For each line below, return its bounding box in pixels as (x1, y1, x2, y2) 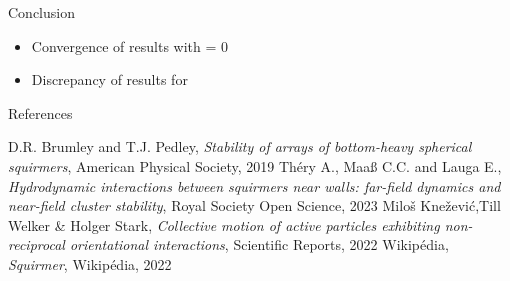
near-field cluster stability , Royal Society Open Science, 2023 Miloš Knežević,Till (8, 195, 501, 216)
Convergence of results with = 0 (31, 35, 229, 56)
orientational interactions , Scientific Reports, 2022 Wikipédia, (69, 234, 449, 255)
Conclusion (8, 2, 75, 22)
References (8, 102, 73, 123)
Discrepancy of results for (31, 69, 188, 90)
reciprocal (8, 234, 65, 255)
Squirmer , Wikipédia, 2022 (8, 253, 172, 274)
